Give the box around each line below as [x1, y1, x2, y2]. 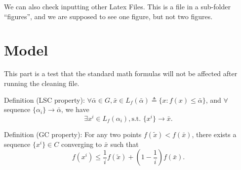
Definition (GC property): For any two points [4, 129, 142, 139]
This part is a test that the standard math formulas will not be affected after [4, 68, 238, 79]
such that [110, 139, 139, 149]
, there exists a [192, 129, 237, 139]
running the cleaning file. [4, 78, 80, 88]
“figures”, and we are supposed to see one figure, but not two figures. [4, 11, 213, 21]
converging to [61, 139, 102, 149]
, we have [61, 104, 89, 114]
